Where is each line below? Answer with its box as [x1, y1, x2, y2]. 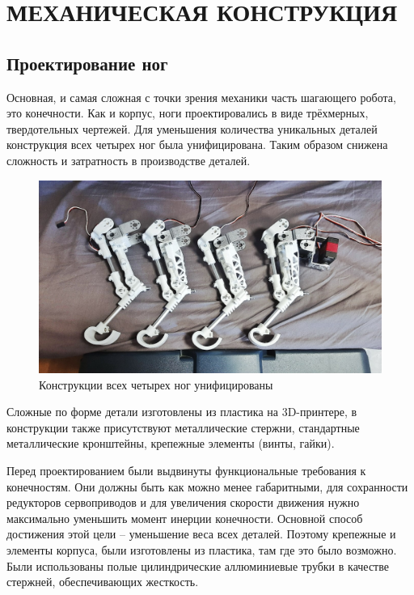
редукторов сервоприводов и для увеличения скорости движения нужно [6, 494, 360, 511]
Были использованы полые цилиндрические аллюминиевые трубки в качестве [6, 557, 389, 574]
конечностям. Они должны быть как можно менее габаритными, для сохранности [6, 478, 408, 495]
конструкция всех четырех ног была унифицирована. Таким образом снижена [6, 136, 388, 153]
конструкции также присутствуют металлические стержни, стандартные [6, 419, 360, 436]
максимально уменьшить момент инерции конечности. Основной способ [6, 509, 363, 526]
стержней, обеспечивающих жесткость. [6, 573, 199, 590]
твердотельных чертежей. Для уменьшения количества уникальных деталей [6, 120, 378, 137]
